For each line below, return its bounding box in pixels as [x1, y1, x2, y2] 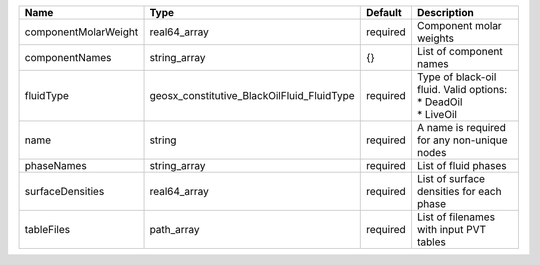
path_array [149, 223, 200, 236]
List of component [416, 45, 504, 58]
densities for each [416, 185, 502, 198]
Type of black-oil [416, 70, 497, 84]
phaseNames [24, 159, 87, 172]
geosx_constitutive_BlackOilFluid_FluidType [149, 89, 355, 102]
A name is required [416, 121, 507, 134]
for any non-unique [416, 133, 508, 147]
